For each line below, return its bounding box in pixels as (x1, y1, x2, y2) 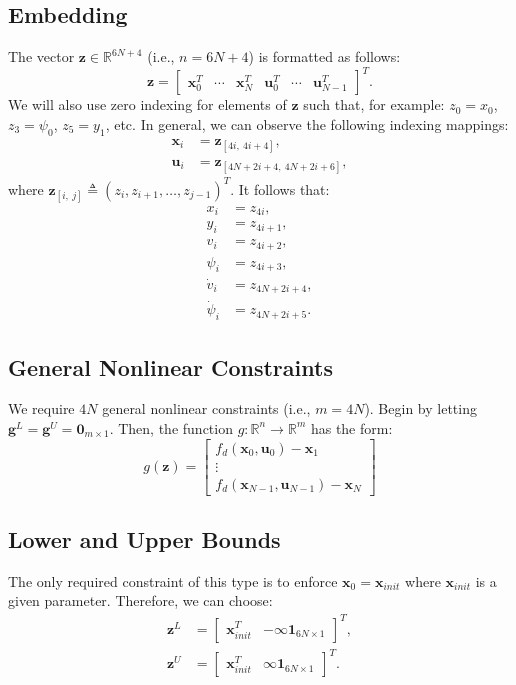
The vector (8, 46, 75, 67)
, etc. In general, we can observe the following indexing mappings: (105, 113, 509, 134)
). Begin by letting (364, 398, 477, 419)
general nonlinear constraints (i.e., (102, 398, 311, 419)
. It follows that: (230, 178, 330, 199)
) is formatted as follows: (248, 46, 401, 67)
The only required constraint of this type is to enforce (8, 570, 338, 591)
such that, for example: (303, 94, 445, 115)
